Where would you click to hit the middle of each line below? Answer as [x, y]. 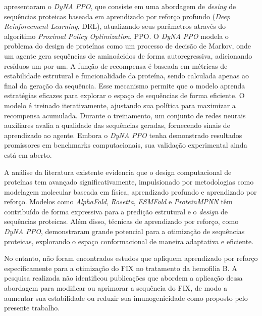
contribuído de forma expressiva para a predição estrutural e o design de [116, 211]
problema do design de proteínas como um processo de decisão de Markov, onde [127, 46]
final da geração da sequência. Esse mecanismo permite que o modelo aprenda [125, 85]
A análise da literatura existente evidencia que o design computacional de [118, 172]
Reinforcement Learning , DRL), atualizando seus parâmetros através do [115, 26]
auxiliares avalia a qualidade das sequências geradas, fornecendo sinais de [117, 125]
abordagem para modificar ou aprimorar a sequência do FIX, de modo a [116, 288]
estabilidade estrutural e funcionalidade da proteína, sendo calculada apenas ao [127, 76]
